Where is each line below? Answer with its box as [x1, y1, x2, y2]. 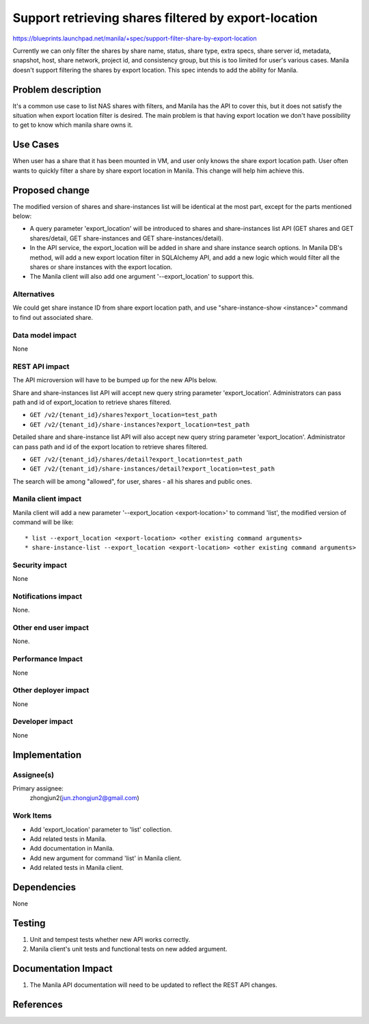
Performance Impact [12, 654, 83, 664]
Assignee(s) [12, 770, 55, 779]
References [12, 999, 63, 1010]
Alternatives [12, 290, 55, 299]
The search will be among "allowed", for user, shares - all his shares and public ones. [12, 477, 253, 486]
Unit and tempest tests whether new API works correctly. [29, 935, 191, 943]
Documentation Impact [12, 963, 113, 975]
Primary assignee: [12, 784, 64, 792]
